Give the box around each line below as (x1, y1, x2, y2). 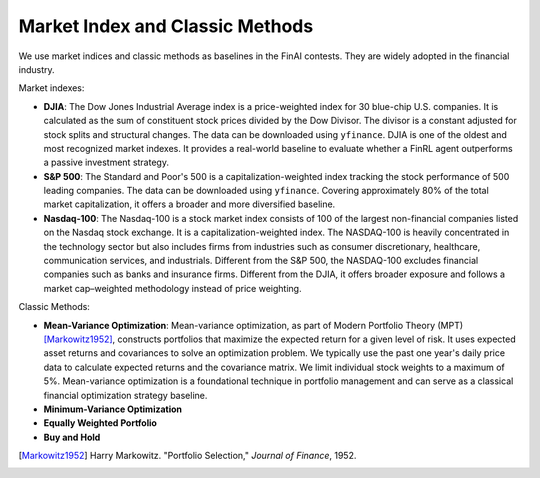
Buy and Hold (43, 431, 101, 443)
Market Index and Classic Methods (18, 15, 314, 37)
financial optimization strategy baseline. (43, 389, 208, 401)
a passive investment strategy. (43, 156, 170, 169)
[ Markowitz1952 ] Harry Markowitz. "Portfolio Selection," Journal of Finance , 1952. (18, 450, 357, 462)
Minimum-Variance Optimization (43, 403, 183, 415)
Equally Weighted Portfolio (43, 417, 157, 429)
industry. (18, 63, 55, 75)
